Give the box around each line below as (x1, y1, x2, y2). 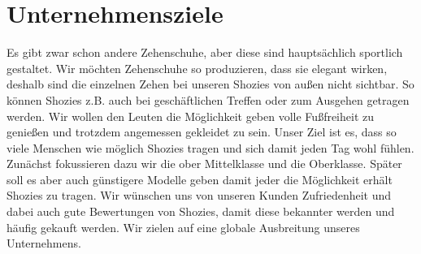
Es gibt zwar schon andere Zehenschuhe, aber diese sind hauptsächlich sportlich (7, 44, 403, 61)
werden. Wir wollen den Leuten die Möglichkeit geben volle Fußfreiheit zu (7, 107, 375, 124)
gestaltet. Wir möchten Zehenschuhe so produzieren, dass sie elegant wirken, (7, 59, 388, 76)
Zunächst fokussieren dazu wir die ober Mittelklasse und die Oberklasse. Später (7, 155, 402, 172)
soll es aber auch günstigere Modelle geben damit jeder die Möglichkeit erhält (7, 170, 393, 187)
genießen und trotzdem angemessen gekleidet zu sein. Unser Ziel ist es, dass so (7, 123, 397, 140)
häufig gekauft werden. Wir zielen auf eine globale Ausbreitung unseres (7, 218, 360, 235)
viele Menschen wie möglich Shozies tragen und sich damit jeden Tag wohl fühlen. (7, 139, 414, 156)
